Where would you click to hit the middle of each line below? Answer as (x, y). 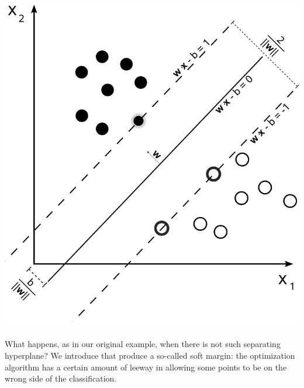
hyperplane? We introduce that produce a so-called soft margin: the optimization (150, 356)
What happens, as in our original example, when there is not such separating (143, 344)
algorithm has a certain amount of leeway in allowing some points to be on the (146, 367)
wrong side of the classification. (61, 378)
